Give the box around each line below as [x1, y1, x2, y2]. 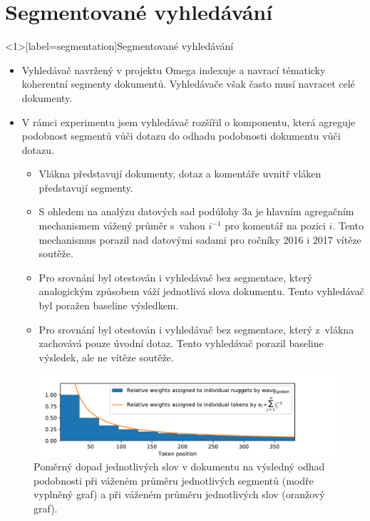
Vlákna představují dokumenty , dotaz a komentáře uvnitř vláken [38, 166, 322, 181]
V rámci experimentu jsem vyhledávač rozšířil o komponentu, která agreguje [21, 114, 356, 129]
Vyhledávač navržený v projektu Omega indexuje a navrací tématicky [21, 62, 326, 77]
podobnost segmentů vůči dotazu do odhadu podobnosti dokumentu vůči [21, 128, 341, 143]
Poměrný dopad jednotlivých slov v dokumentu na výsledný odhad [34, 459, 325, 474]
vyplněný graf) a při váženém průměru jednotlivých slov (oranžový [34, 487, 325, 502]
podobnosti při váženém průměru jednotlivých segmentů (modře [34, 473, 314, 488]
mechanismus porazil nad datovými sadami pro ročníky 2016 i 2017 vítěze [38, 232, 361, 247]
